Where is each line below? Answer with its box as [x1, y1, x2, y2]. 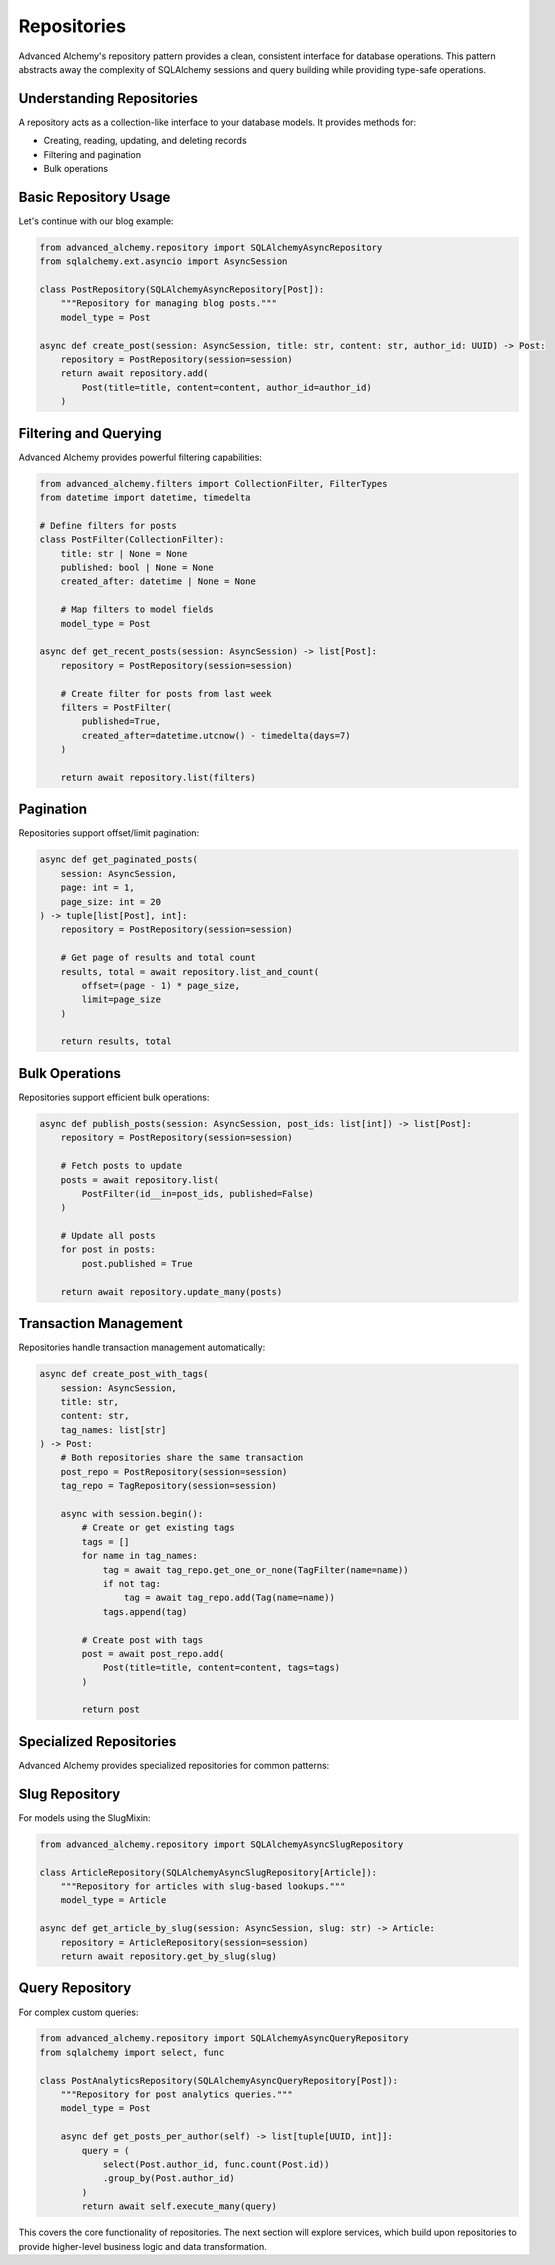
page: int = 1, [60, 882, 135, 894]
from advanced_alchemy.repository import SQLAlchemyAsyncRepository [39, 241, 383, 253]
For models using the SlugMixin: [18, 1811, 151, 1824]
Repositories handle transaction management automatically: [18, 1341, 266, 1354]
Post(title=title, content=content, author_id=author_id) [81, 381, 372, 393]
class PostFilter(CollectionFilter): [39, 534, 225, 545]
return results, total [60, 1036, 172, 1047]
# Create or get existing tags [81, 1522, 235, 1534]
